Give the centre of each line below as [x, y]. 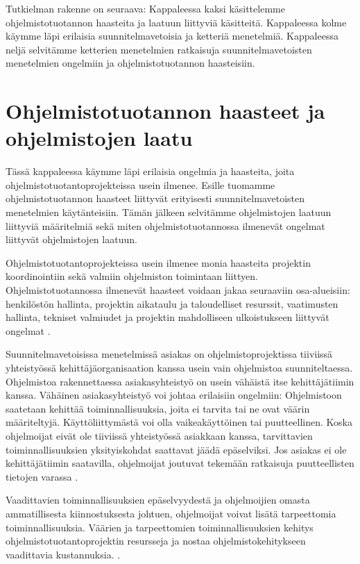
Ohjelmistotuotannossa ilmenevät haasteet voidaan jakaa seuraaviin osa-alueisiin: [178, 290]
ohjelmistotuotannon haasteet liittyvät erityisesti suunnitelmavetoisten [155, 198]
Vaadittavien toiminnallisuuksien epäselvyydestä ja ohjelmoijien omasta [158, 500]
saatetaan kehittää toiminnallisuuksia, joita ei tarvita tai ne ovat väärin [158, 408]
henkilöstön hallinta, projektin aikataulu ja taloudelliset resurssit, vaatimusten [172, 303]
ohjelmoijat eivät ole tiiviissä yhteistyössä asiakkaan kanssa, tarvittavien [159, 435]
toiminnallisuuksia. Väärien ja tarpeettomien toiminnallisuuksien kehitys [160, 527]
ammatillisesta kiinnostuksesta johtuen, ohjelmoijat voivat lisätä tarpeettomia [171, 513]
